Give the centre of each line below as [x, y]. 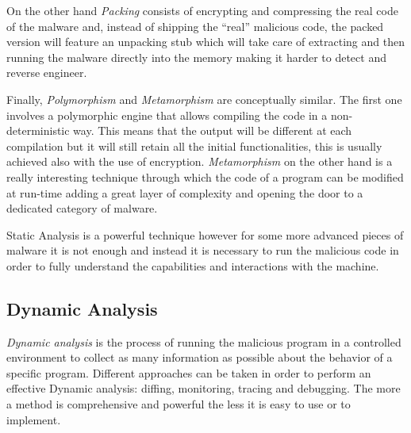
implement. [34, 419]
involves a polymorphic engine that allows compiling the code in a [167, 115]
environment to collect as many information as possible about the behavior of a [200, 357]
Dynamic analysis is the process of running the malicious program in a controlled [204, 341]
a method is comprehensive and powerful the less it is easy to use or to [179, 404]
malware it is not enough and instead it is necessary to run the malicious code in [203, 250]
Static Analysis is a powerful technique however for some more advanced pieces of [205, 234]
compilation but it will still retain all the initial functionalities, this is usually [194, 146]
